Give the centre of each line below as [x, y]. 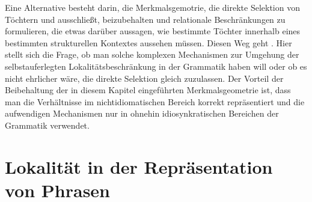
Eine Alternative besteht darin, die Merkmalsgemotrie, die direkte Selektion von [152, 7]
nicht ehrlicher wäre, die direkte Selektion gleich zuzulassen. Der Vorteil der [144, 78]
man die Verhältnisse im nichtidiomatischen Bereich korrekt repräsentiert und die [155, 101]
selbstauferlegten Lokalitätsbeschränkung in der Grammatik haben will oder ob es [156, 66]
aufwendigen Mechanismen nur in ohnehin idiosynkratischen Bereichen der [142, 113]
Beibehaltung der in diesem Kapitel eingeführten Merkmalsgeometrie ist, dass [148, 90]
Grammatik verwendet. [47, 125]
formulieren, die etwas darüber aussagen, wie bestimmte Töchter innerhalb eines [153, 31]
